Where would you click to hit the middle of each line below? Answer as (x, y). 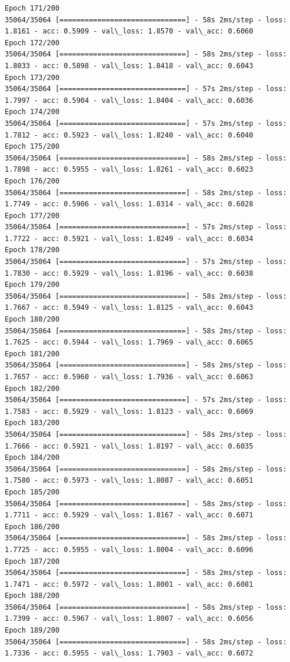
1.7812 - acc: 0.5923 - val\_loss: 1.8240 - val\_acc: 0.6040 (129, 135)
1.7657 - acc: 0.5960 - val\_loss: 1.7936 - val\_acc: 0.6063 (129, 377)
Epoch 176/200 (32, 181)
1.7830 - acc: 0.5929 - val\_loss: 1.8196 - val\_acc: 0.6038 (129, 273)
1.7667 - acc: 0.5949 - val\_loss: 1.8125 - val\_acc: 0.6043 (129, 308)
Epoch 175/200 (32, 147)
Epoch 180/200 (32, 320)
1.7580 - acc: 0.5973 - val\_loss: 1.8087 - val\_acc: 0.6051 (129, 481)
